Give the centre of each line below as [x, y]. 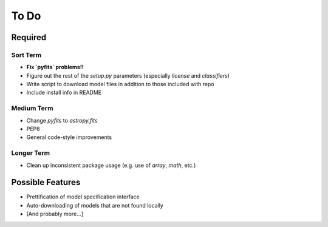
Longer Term [31, 153]
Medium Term [32, 108]
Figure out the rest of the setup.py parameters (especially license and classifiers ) [128, 75]
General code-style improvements [69, 137]
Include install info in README [64, 93]
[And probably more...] [55, 214]
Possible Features [46, 182]
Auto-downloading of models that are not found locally [95, 205]
